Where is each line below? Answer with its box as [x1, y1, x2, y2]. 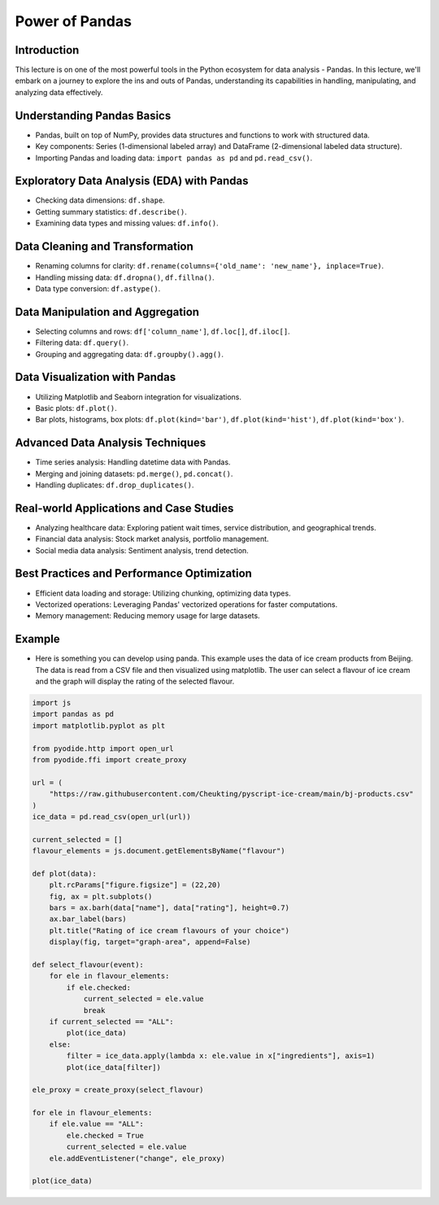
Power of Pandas [15, 12, 132, 30]
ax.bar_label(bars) [49, 915, 128, 923]
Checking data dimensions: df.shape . [35, 195, 166, 205]
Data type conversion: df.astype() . [35, 283, 161, 293]
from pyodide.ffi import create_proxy [32, 755, 187, 764]
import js [32, 698, 72, 708]
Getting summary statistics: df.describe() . [35, 207, 187, 216]
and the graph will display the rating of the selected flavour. [35, 676, 235, 687]
